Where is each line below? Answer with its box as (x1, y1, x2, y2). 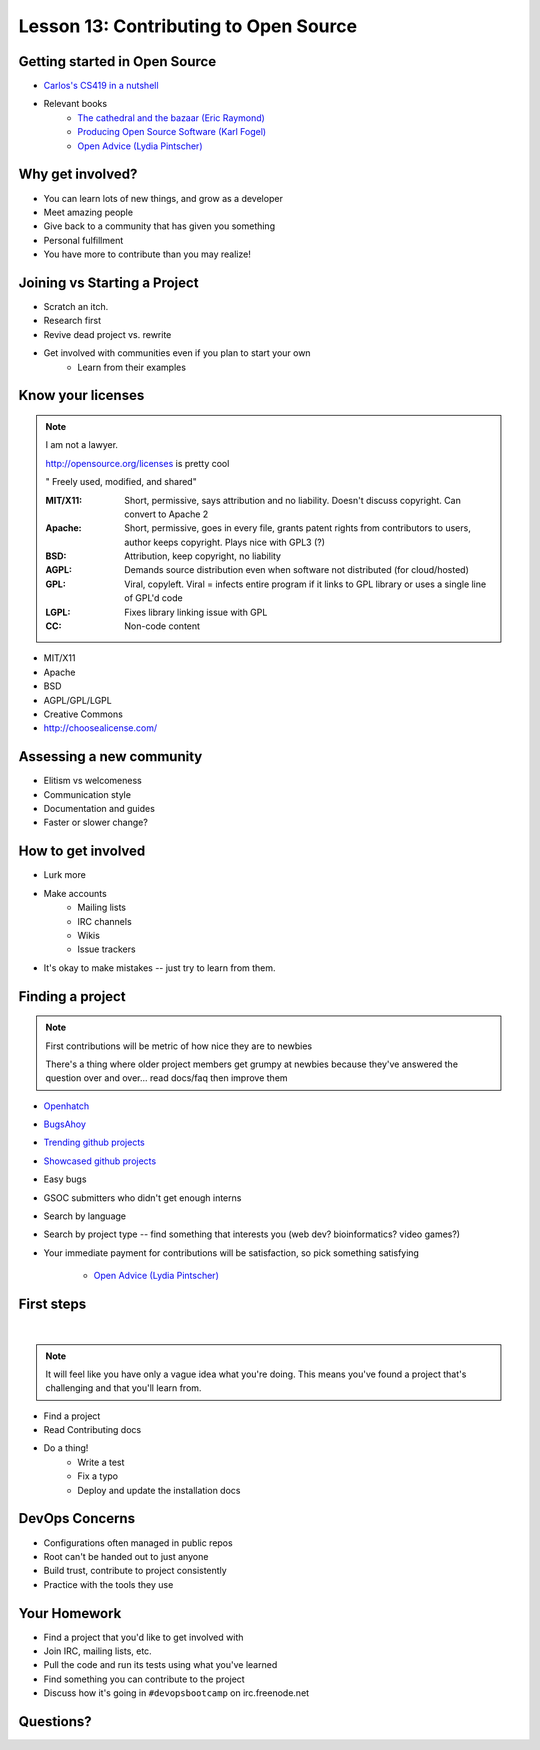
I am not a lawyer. (45, 439, 119, 451)
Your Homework (18, 1605, 122, 1622)
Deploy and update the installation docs (77, 1484, 241, 1496)
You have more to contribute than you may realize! (43, 248, 252, 260)
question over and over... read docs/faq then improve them (45, 1072, 289, 1084)
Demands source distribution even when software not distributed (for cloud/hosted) (124, 564, 469, 576)
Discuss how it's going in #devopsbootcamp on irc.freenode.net (43, 1687, 310, 1699)
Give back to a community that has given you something (43, 220, 275, 232)
